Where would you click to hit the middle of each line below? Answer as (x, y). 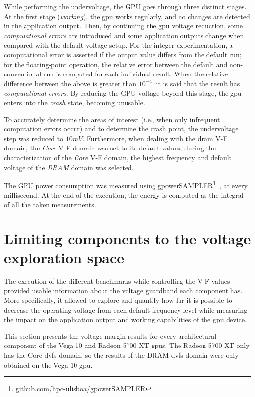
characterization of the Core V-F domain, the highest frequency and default (118, 157)
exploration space (64, 257)
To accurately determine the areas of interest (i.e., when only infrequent (112, 119)
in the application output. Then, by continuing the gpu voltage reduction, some (124, 26)
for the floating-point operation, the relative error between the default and (116, 64)
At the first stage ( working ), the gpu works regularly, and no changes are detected (127, 16)
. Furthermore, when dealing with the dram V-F (155, 138)
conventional (23, 74)
